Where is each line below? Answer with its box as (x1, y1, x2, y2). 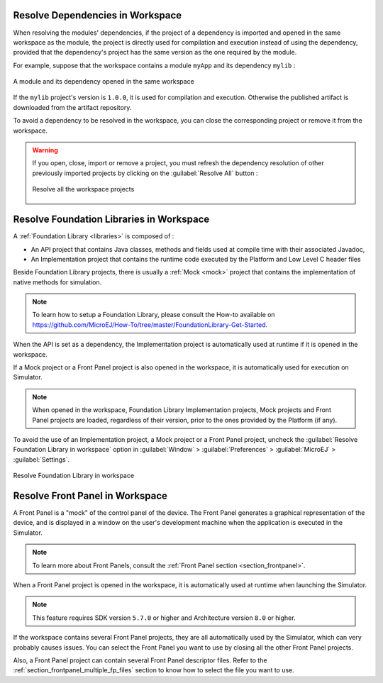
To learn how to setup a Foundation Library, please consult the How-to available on (32, 311, 276, 319)
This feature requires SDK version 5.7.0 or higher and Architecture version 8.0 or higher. (32, 613, 296, 622)
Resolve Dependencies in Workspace (13, 9, 182, 21)
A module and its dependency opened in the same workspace (13, 77, 194, 86)
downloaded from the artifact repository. (13, 103, 132, 111)
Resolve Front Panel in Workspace (13, 489, 168, 501)
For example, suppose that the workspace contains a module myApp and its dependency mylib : (13, 61, 296, 70)
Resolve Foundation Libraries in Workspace (13, 213, 210, 226)
